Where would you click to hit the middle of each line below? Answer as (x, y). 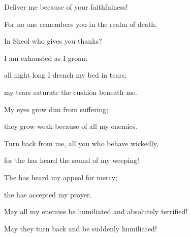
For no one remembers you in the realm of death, (81, 24)
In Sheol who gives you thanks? (53, 41)
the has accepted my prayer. (48, 194)
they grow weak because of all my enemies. (71, 126)
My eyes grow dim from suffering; (56, 109)
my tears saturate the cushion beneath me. (71, 92)
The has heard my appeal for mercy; (61, 177)
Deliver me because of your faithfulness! (66, 7)
